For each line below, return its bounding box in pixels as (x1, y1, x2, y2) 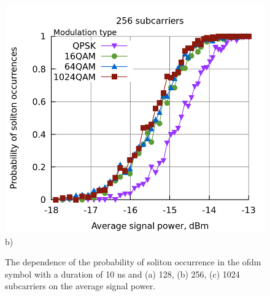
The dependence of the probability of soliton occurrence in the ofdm (5, 255, 261, 268)
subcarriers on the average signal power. (5, 279, 156, 292)
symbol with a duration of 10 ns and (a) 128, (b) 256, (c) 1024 (5, 267, 240, 280)
